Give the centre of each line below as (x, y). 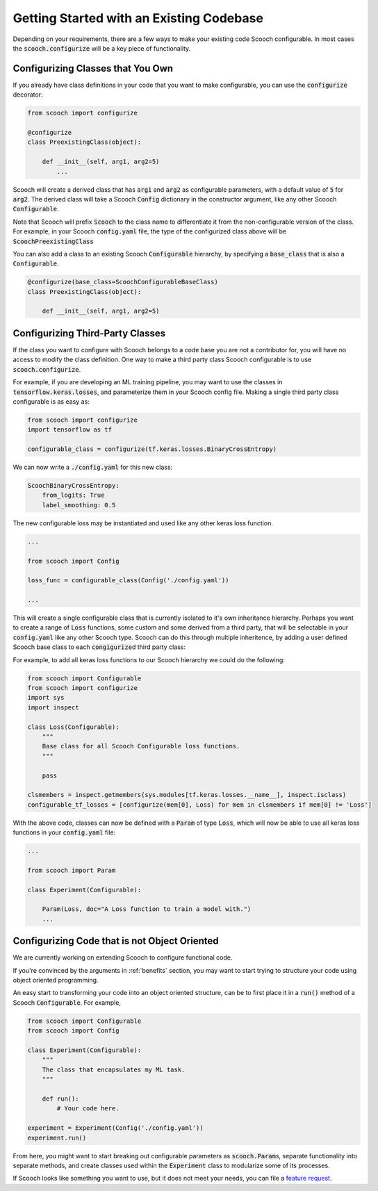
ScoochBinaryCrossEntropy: (73, 486)
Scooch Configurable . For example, (67, 1002)
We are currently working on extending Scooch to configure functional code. (123, 958)
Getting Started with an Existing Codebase (138, 18)
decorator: (28, 95)
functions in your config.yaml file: (64, 832)
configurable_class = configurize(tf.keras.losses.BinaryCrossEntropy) (152, 449)
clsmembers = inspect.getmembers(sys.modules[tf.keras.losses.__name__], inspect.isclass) (187, 795)
